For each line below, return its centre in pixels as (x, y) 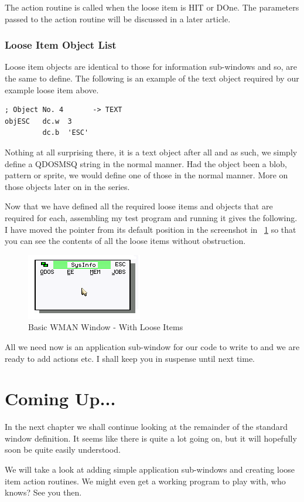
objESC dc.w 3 (38, 121)
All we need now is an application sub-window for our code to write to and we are (152, 346)
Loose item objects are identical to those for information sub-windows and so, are (151, 67)
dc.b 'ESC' (66, 133)
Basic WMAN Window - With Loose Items (106, 327)
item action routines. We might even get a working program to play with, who (145, 481)
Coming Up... (60, 398)
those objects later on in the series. (67, 186)
